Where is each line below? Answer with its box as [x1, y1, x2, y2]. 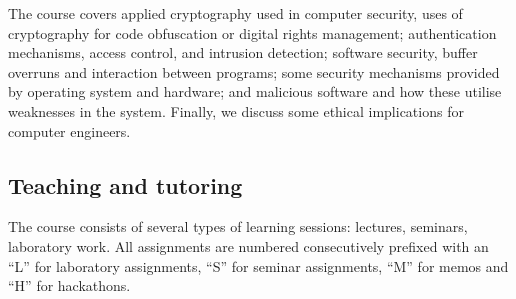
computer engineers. [8, 120, 131, 141]
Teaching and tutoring [8, 169, 243, 200]
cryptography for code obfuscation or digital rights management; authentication [8, 22, 497, 43]
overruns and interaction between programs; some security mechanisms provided [8, 61, 500, 82]
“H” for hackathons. [8, 275, 131, 296]
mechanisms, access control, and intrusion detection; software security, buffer [8, 42, 478, 63]
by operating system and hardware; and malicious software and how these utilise [8, 81, 502, 102]
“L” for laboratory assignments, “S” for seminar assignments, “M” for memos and [8, 255, 509, 276]
